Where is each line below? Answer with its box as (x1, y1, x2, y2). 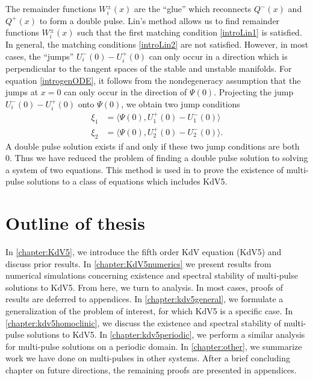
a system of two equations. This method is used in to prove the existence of (5, 163, 284, 176)
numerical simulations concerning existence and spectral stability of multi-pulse (5, 269, 298, 282)
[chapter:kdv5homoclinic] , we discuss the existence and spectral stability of (5, 316, 281, 329)
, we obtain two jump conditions (121, 97, 240, 110)
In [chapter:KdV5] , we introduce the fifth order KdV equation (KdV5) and (5, 245, 282, 258)
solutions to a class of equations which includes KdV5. (26, 175, 228, 188)
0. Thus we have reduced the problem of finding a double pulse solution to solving (5, 151, 308, 164)
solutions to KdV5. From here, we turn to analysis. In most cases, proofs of (5, 280, 284, 293)
